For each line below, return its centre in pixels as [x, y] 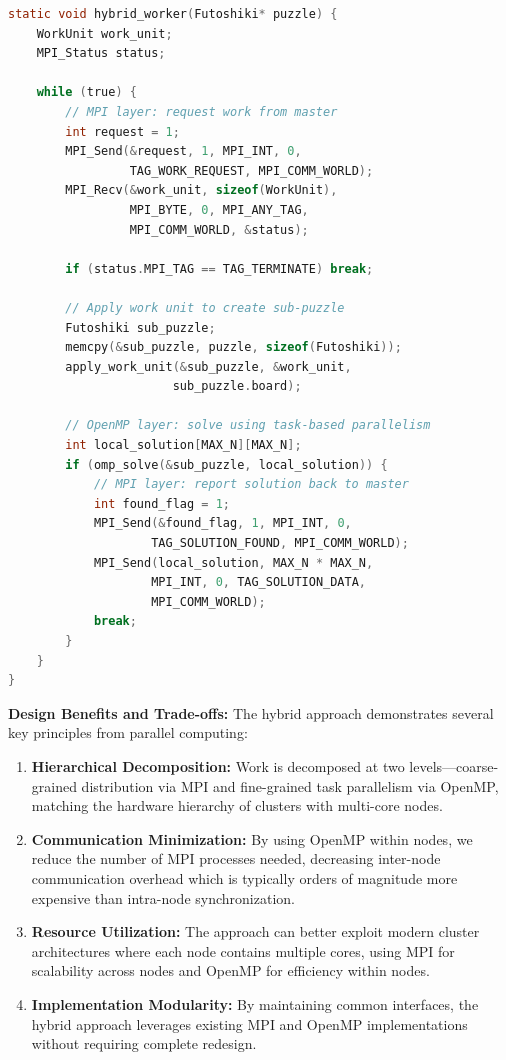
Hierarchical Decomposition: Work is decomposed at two [218, 765]
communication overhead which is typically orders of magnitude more [244, 877]
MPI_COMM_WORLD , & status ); [219, 229]
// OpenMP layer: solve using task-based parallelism [248, 425]
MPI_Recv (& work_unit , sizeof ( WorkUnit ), [201, 190]
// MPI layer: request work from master [201, 111]
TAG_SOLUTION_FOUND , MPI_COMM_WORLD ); [280, 543]
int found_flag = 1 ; [161, 503]
